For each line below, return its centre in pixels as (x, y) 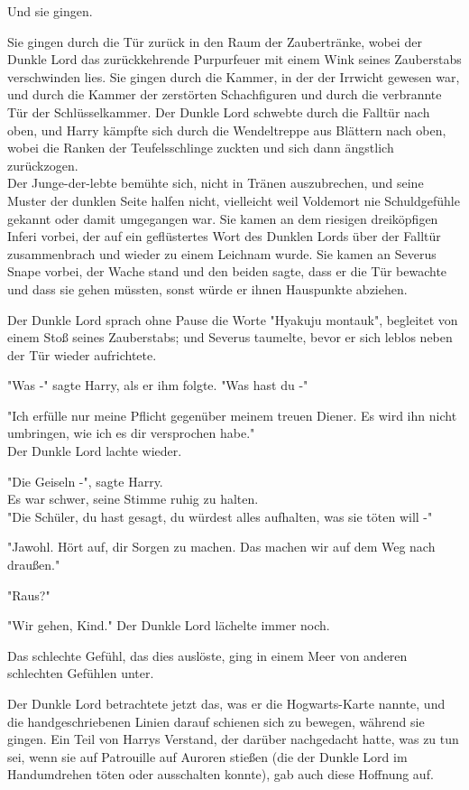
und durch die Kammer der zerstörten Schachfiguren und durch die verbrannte (225, 94)
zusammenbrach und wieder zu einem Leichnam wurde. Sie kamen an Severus (222, 253)
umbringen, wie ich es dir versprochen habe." (131, 433)
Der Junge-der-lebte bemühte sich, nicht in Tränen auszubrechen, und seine (216, 183)
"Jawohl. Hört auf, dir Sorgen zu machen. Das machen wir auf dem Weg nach (221, 547)
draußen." (34, 565)
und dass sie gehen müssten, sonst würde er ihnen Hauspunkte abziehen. (207, 288)
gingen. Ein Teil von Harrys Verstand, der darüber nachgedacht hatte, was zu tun (233, 739)
